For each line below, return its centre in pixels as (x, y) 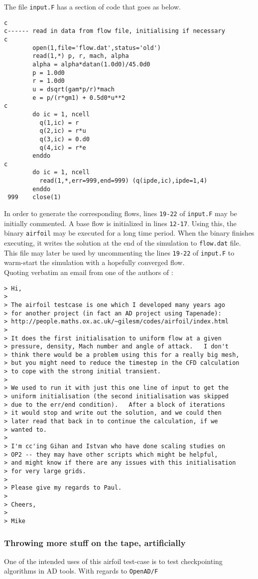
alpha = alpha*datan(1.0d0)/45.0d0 (91, 64)
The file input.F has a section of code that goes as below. (92, 6)
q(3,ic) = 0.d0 (64, 139)
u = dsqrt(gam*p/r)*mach (73, 89)
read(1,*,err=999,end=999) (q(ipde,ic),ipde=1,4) (124, 181)
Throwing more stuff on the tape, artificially (95, 542)
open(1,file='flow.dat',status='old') (97, 48)
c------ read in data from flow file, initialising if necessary (115, 31)
